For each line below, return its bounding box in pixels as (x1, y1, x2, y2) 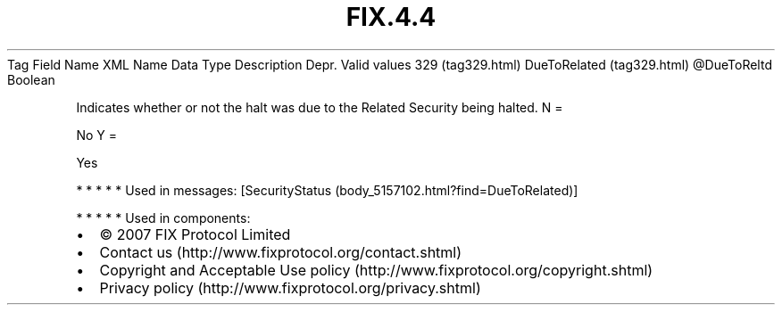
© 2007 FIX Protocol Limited (99, 225, 291, 243)
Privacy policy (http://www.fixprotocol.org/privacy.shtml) (99, 278, 481, 297)
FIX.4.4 (345, 2, 437, 32)
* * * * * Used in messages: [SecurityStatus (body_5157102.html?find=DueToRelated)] (76, 182, 578, 198)
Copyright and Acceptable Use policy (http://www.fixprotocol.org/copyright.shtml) (99, 260, 653, 279)
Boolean (7, 71, 55, 87)
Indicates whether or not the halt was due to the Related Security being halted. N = (76, 99, 563, 115)
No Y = (76, 127, 117, 143)
